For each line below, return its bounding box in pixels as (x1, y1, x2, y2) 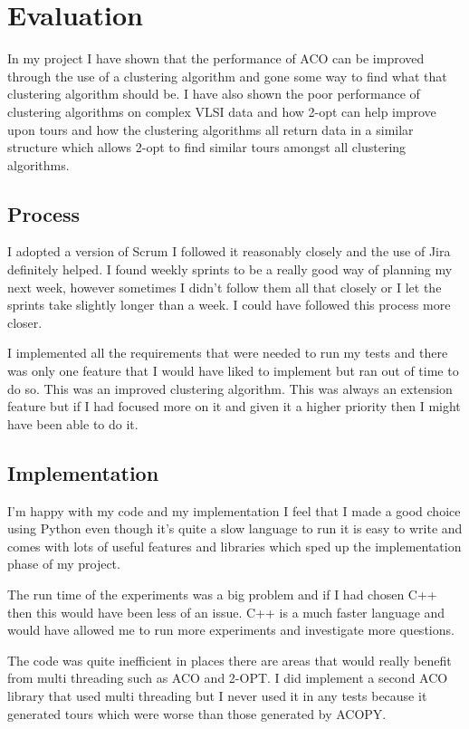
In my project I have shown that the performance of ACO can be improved (7, 49, 425, 68)
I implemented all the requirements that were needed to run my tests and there (7, 343, 448, 362)
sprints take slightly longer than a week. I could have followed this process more (7, 295, 451, 314)
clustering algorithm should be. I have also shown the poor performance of (7, 84, 420, 103)
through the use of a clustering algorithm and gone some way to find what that (7, 66, 447, 85)
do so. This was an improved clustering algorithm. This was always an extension (7, 379, 453, 398)
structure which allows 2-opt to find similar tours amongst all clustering (7, 138, 407, 157)
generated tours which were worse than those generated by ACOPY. (7, 704, 387, 723)
